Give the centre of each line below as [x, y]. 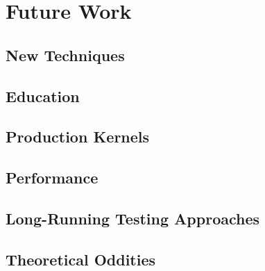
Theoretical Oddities [81, 259]
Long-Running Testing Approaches [133, 218]
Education [43, 96]
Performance [52, 178]
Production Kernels [78, 137]
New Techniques [65, 55]
